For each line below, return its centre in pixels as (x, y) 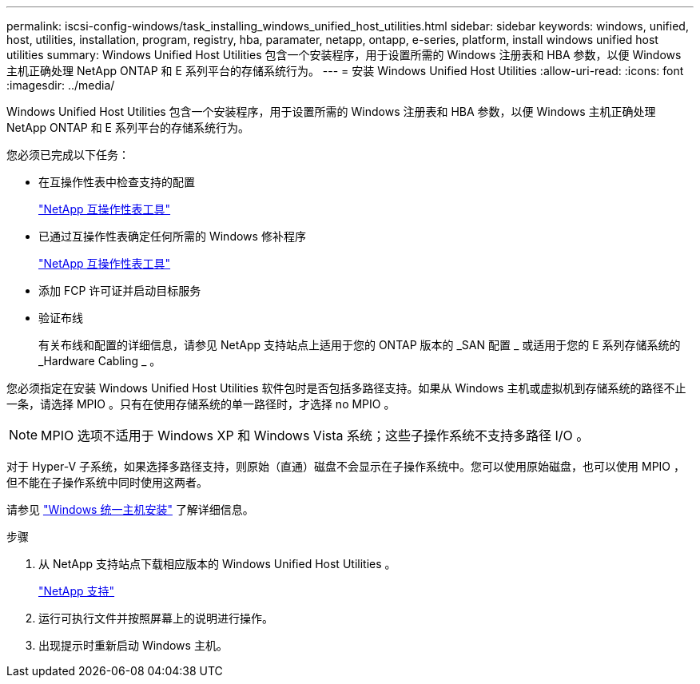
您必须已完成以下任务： (68, 155)
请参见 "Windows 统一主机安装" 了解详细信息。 (130, 509)
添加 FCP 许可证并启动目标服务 (120, 290)
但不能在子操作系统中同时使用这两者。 (107, 482)
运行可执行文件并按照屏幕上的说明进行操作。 (156, 618)
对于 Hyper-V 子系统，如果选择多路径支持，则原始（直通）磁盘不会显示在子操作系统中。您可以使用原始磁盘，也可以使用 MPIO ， (346, 466)
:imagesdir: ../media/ (61, 85)
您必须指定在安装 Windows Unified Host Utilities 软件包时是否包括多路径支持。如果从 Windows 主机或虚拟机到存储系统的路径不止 (346, 388)
